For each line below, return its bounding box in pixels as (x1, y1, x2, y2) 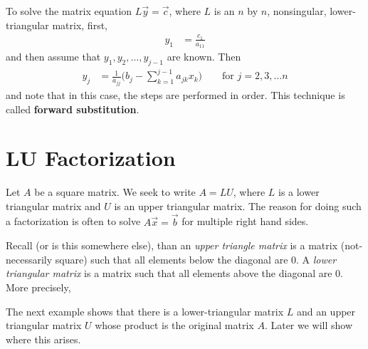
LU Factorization (6, 143, 176, 172)
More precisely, (6, 280, 71, 295)
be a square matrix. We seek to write (34, 184, 196, 199)
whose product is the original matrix (95, 318, 254, 333)
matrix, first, (52, 17, 107, 32)
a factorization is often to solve (6, 214, 141, 229)
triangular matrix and (6, 198, 101, 213)
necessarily (6, 251, 53, 266)
